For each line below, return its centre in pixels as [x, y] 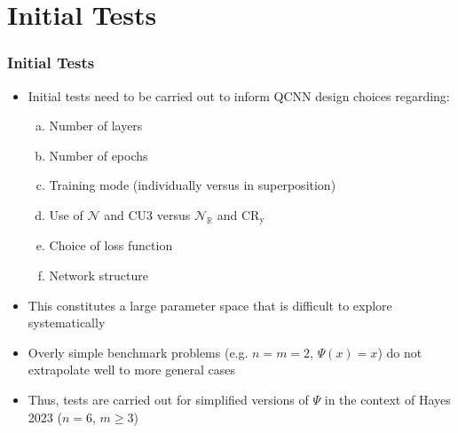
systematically [67, 323]
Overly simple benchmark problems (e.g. [138, 352]
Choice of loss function [111, 245]
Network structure [99, 276]
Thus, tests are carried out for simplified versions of [168, 399]
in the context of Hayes [387, 399]
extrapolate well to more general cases [131, 370]
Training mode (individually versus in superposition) [193, 185]
